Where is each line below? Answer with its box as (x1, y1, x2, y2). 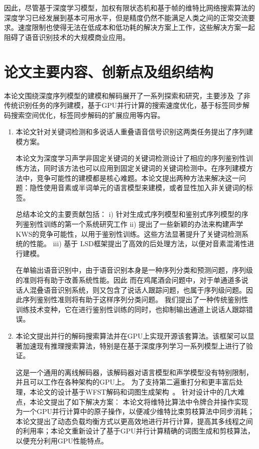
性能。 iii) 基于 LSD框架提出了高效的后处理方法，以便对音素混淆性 (29, 238, 248, 249)
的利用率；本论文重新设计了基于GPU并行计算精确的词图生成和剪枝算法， (15, 426, 255, 436)
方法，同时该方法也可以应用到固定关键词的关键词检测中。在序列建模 (22, 163, 246, 173)
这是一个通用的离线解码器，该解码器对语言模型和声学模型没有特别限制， (15, 367, 253, 377)
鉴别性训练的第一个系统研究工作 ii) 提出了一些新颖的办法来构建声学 (22, 219, 244, 229)
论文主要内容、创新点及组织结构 (4, 61, 214, 81)
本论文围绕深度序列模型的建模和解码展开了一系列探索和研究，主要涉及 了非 (4, 90, 251, 100)
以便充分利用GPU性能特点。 (15, 435, 108, 446)
